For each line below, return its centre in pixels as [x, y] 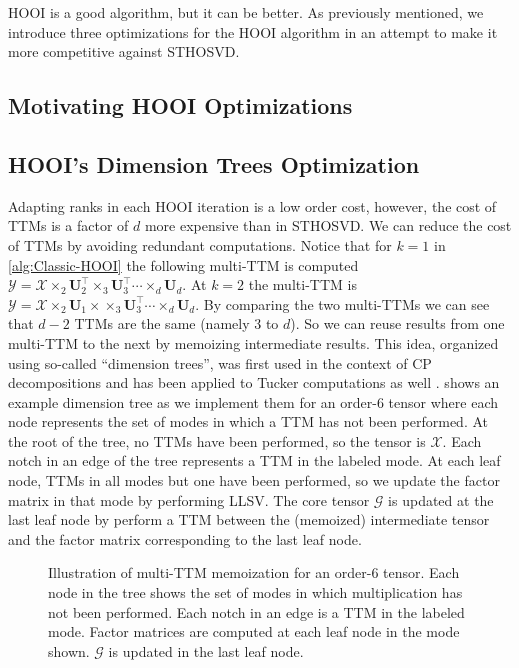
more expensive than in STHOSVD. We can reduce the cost [328, 225]
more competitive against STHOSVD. [124, 51]
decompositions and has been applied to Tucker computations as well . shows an [254, 382]
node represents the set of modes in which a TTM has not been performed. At [248, 421]
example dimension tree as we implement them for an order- [192, 401]
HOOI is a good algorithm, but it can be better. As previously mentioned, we [246, 12]
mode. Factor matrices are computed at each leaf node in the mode [254, 631]
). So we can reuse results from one [397, 323]
